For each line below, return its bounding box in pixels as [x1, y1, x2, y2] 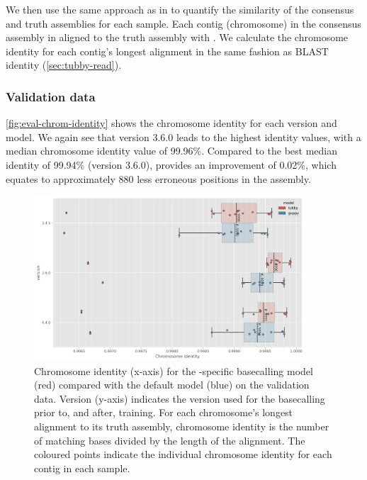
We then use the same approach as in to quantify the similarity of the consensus [6, 2, 354, 16]
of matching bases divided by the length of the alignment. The [34, 432, 305, 447]
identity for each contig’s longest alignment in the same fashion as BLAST [6, 43, 329, 58]
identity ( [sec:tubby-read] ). [6, 57, 122, 72]
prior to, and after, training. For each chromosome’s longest [34, 405, 293, 420]
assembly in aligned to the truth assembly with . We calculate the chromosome [6, 30, 349, 45]
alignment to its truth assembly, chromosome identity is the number [34, 419, 329, 434]
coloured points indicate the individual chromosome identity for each [34, 447, 332, 462]
